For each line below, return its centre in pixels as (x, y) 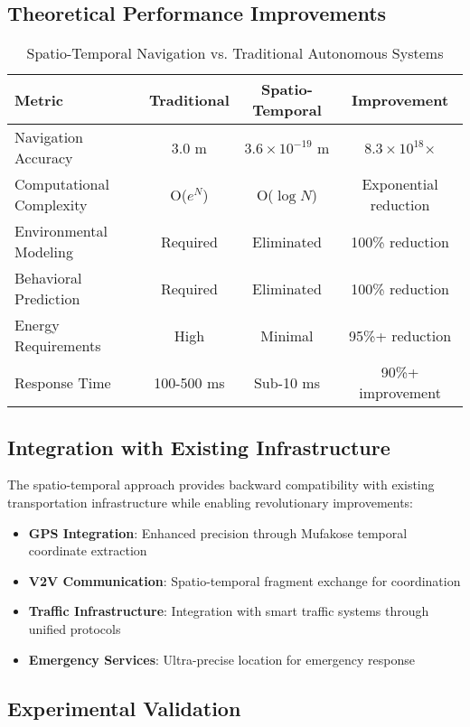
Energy (37, 325)
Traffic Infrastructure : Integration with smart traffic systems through (229, 611)
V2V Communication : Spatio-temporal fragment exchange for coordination (244, 580)
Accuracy (44, 158)
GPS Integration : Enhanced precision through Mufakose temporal (218, 532)
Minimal (287, 335)
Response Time (63, 382)
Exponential (400, 184)
